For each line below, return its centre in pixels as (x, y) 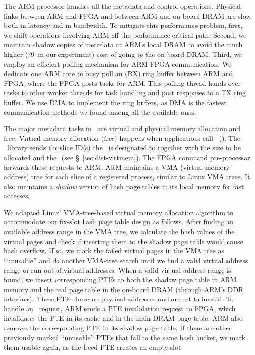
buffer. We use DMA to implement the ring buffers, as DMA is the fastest (115, 102)
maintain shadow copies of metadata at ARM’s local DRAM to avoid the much (123, 44)
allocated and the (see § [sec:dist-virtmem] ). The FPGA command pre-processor (127, 157)
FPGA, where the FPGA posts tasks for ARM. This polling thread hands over (123, 83)
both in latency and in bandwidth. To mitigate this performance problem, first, (123, 25)
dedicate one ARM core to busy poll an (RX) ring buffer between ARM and (119, 73)
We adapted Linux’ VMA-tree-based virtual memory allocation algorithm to (119, 212)
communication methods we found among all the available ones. (100, 112)
